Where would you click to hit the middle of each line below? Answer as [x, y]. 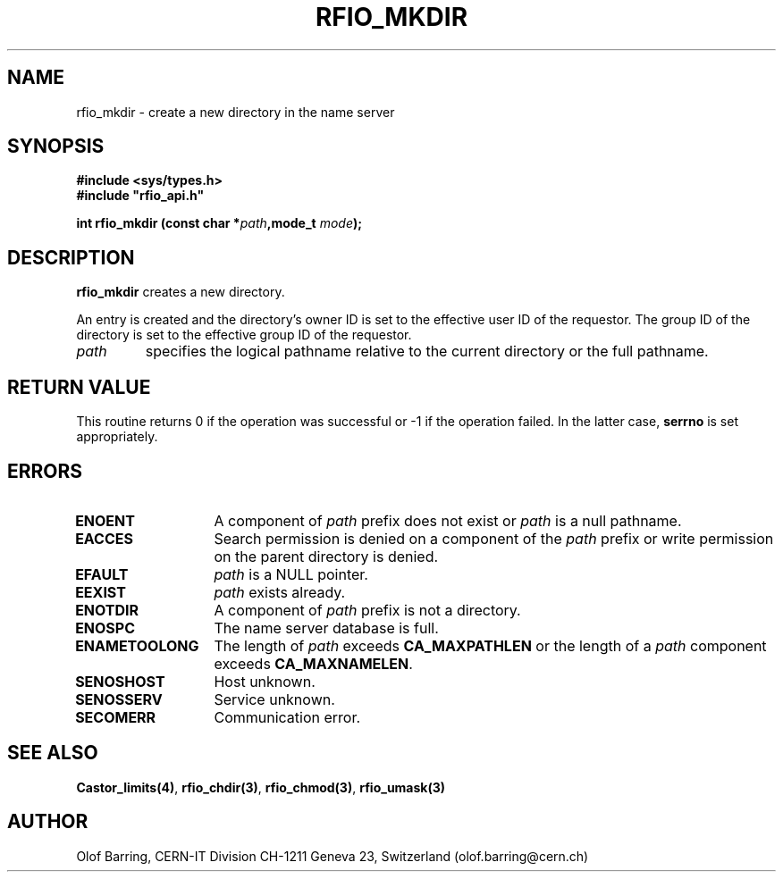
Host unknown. [265, 681]
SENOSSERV [119, 699]
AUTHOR [48, 822]
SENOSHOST [120, 681]
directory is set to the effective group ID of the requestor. [244, 335]
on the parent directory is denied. [326, 556]
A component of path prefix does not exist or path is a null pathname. [448, 520]
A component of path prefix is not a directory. [367, 610]
